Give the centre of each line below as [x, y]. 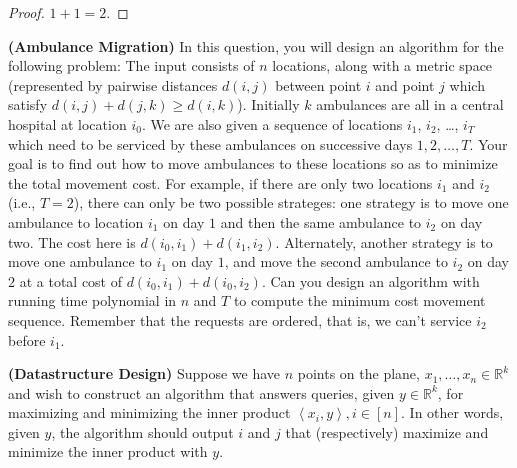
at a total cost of [71, 280]
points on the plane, [358, 373]
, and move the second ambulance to [336, 261]
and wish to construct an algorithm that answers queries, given [201, 392]
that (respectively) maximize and [387, 431]
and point [405, 84]
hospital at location [67, 123]
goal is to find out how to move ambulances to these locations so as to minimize [253, 163]
